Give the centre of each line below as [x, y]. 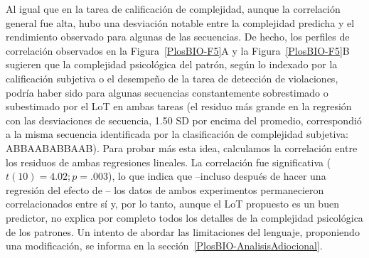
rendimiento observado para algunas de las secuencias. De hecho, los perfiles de [178, 37]
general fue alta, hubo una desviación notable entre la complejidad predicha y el [180, 22]
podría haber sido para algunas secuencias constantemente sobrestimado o [167, 92]
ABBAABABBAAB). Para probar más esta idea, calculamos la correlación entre [182, 147]
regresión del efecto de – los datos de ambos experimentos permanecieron [165, 189]
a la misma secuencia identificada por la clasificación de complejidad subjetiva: [177, 134]
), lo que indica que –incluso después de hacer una [217, 176]
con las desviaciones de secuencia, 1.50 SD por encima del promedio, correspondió [184, 120]
